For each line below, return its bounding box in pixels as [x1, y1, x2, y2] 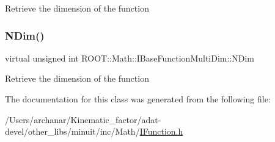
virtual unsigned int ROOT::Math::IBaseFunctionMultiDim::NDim [5, 51, 255, 64]
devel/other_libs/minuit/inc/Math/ [5, 125, 140, 138]
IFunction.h [139, 125, 183, 138]
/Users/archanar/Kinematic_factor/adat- [5, 113, 161, 126]
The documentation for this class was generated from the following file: [5, 93, 271, 105]
